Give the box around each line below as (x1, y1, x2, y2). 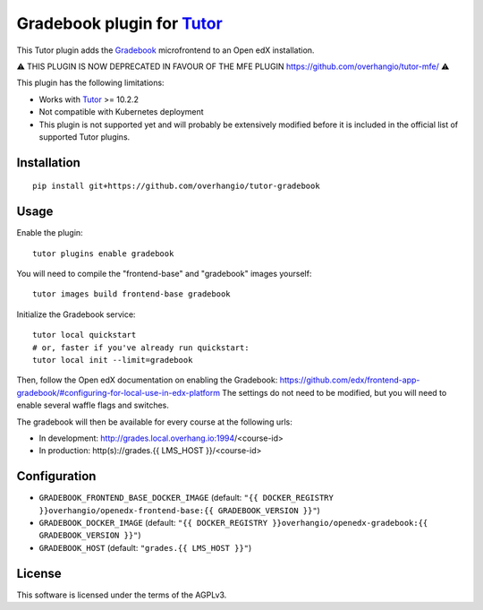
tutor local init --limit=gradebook (32, 355, 193, 365)
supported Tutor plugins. (38, 131, 131, 142)
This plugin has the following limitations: (16, 77, 165, 89)
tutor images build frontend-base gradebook (32, 289, 232, 299)
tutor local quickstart (32, 330, 137, 340)
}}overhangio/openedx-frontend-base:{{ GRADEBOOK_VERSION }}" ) (38, 504, 321, 515)
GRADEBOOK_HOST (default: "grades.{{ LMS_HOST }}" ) (38, 542, 252, 553)
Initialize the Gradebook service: (16, 309, 136, 320)
